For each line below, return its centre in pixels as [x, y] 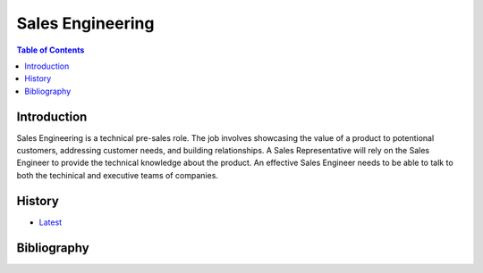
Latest [51, 222]
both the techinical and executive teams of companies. [118, 175]
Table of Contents [51, 50]
